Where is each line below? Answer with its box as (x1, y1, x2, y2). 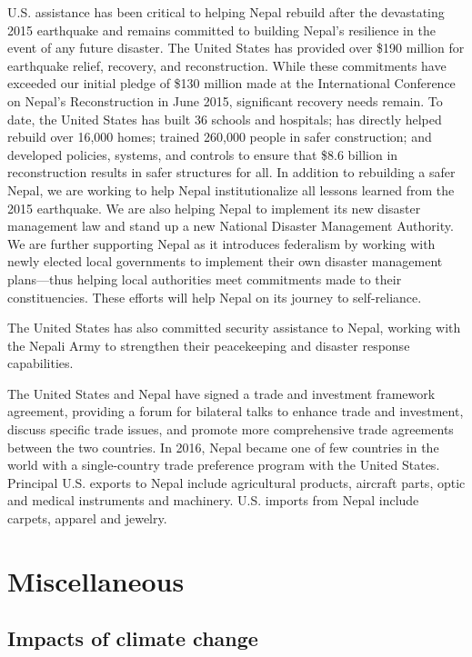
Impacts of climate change (7, 624, 258, 652)
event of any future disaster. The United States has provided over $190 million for (7, 38, 465, 57)
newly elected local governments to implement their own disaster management (7, 252, 443, 271)
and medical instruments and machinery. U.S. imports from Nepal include (7, 491, 419, 510)
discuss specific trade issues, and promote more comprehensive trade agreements (7, 420, 454, 439)
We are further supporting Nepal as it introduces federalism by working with (7, 234, 436, 253)
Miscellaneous (7, 562, 185, 599)
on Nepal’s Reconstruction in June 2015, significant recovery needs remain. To (7, 91, 443, 110)
